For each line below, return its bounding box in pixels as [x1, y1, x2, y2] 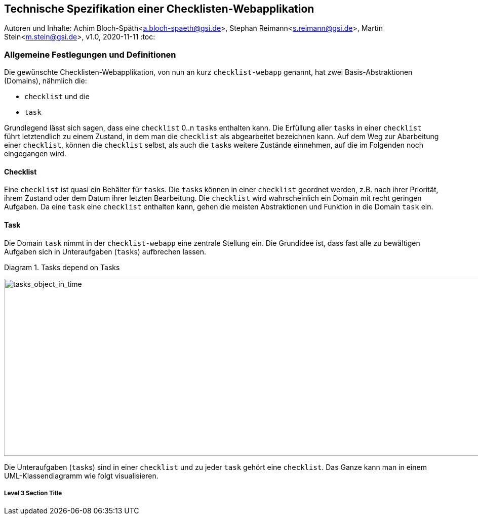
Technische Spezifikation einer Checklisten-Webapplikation [4, 3, 314, 15]
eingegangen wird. [4, 149, 66, 158]
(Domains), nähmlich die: [4, 76, 87, 85]
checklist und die [24, 92, 90, 101]
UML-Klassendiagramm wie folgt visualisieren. [4, 471, 158, 480]
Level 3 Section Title [4, 490, 62, 497]
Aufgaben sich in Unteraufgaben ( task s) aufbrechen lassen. [4, 247, 207, 256]
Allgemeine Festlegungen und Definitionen [4, 49, 176, 60]
